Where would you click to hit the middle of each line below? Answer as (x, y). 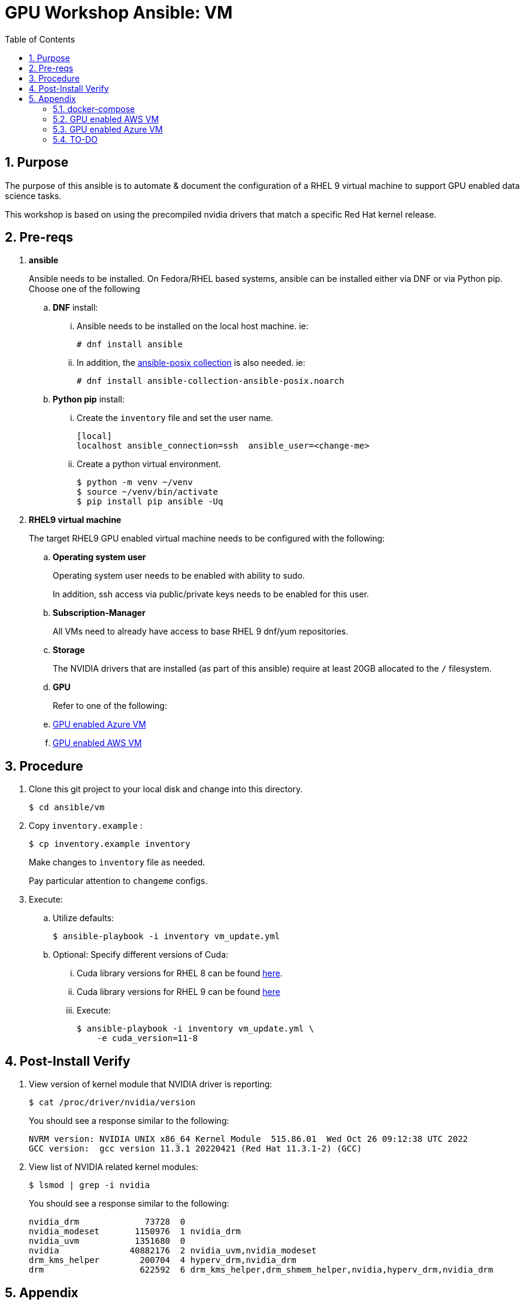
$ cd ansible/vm (67, 808)
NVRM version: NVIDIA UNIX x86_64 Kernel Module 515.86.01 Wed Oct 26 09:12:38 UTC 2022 (249, 1139)
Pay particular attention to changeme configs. (118, 881)
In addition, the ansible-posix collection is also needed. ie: (191, 363)
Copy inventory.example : (86, 826)
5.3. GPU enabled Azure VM (108, 129)
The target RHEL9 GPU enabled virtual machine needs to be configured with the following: (207, 539)
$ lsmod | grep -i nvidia (90, 1185)
